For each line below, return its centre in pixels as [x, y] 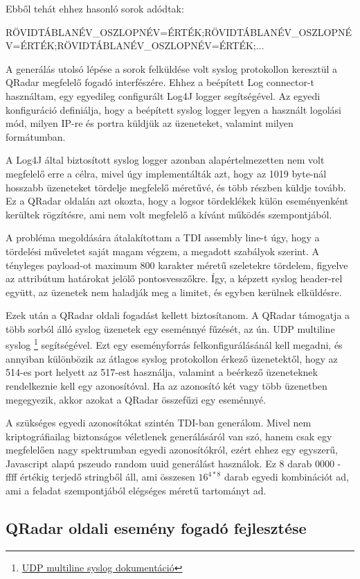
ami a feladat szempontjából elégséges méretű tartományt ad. [136, 491]
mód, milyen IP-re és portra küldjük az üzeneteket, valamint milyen [150, 123]
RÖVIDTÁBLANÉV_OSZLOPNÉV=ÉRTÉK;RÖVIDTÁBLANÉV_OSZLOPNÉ [179, 32]
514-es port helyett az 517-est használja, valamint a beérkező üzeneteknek [162, 372]
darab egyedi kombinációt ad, [287, 477]
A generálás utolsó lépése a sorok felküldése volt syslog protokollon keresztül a [172, 68]
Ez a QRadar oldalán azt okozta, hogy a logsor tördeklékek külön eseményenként [177, 201]
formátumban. [36, 136]
